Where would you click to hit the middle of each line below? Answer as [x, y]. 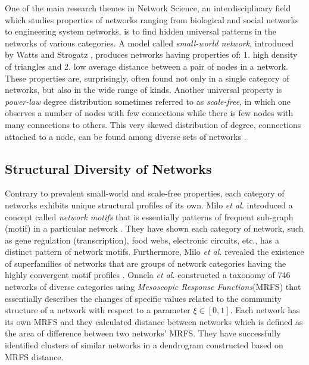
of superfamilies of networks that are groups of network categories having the [146, 263]
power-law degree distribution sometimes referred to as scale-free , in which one [148, 101]
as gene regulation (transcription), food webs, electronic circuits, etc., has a [142, 240]
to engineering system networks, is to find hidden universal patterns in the [141, 31]
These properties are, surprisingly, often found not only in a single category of [147, 78]
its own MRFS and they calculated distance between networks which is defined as [154, 321]
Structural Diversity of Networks [108, 168]
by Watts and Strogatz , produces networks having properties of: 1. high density [151, 54]
